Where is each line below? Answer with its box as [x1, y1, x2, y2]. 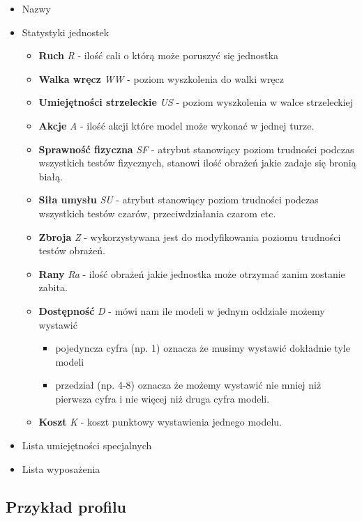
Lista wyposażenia [22, 461, 100, 476]
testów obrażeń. [38, 243, 105, 258]
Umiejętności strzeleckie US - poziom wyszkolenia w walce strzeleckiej [38, 95, 354, 109]
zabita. [38, 280, 68, 295]
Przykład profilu [6, 495, 126, 517]
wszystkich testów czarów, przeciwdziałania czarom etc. [38, 205, 276, 220]
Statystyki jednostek [22, 24, 110, 39]
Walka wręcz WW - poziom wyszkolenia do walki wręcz [38, 71, 285, 86]
